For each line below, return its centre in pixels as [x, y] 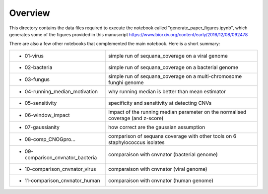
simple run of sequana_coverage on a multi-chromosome [175, 76]
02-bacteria [38, 67]
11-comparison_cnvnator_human [62, 180]
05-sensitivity [41, 103]
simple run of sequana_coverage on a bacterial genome [173, 67]
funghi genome [126, 82]
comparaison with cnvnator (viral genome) [158, 169]
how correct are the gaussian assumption [157, 127]
